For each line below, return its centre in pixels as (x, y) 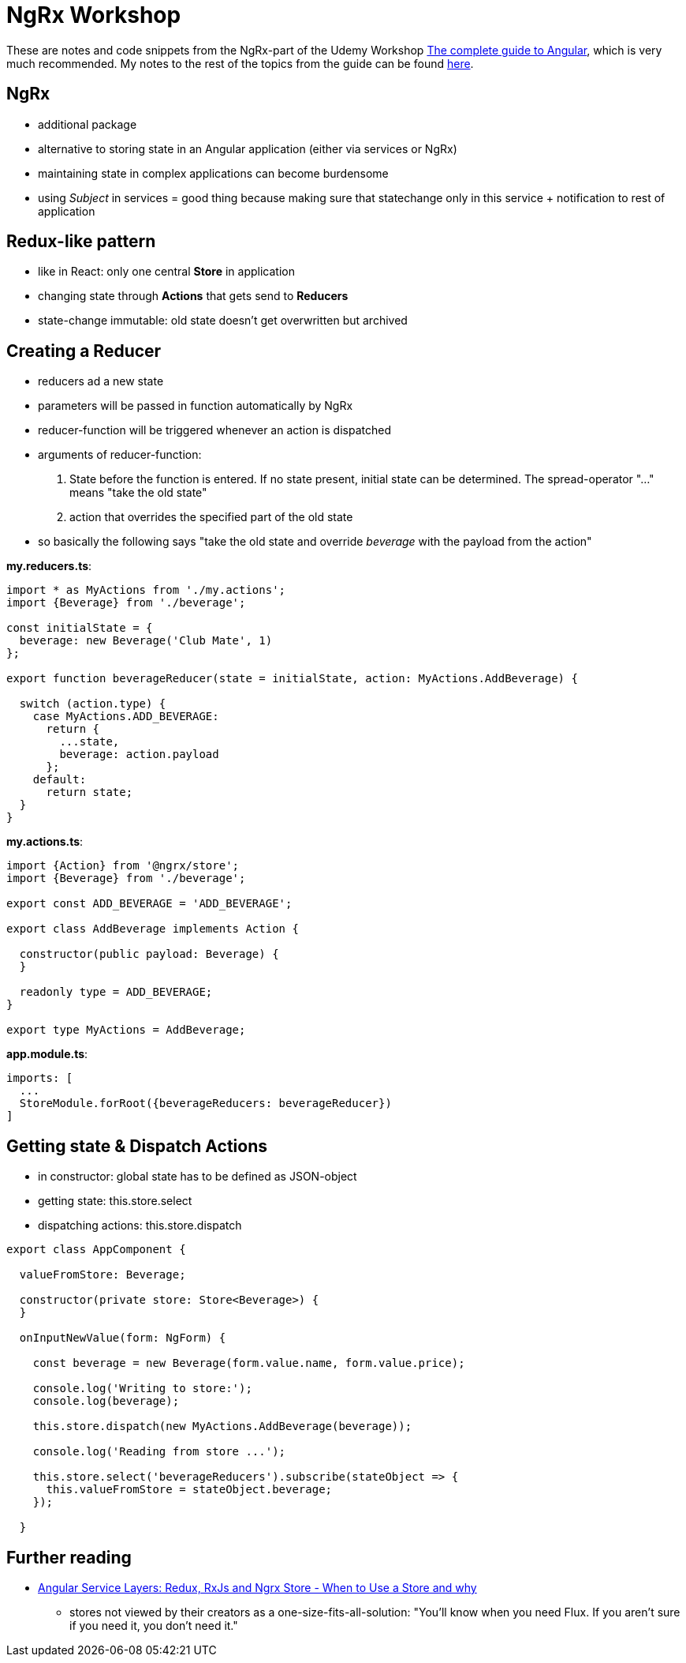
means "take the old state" (138, 493)
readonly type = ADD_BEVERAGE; (116, 992)
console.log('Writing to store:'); (142, 1389)
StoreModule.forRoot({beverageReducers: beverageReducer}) (205, 1104)
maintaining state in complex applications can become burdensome (213, 173)
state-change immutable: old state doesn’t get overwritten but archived (223, 321)
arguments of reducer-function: (120, 455)
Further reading (69, 1557)
